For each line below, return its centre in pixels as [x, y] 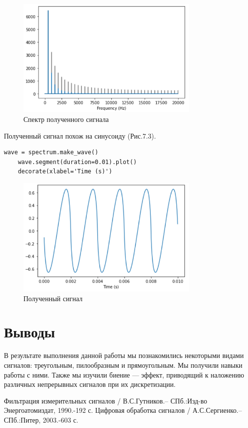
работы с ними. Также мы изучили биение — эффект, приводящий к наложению [124, 374]
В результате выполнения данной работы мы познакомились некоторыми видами [124, 355]
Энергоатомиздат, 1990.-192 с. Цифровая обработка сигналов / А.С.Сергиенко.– [123, 410]
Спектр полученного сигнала [66, 119]
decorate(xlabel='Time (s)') [65, 172]
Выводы [30, 332]
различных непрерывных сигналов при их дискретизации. [90, 384]
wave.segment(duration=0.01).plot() [77, 162]
